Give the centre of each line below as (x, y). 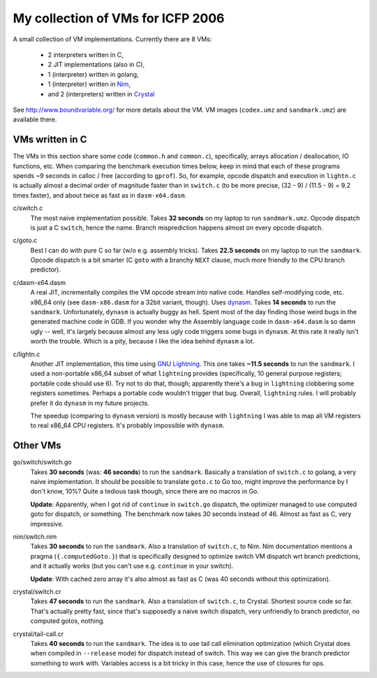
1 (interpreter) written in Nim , (89, 84)
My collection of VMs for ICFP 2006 (119, 18)
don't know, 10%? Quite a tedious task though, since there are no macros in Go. (145, 492)
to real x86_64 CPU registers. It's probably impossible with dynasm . (127, 425)
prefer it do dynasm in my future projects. (90, 403)
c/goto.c (25, 240)
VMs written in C (50, 140)
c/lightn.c (27, 354)
